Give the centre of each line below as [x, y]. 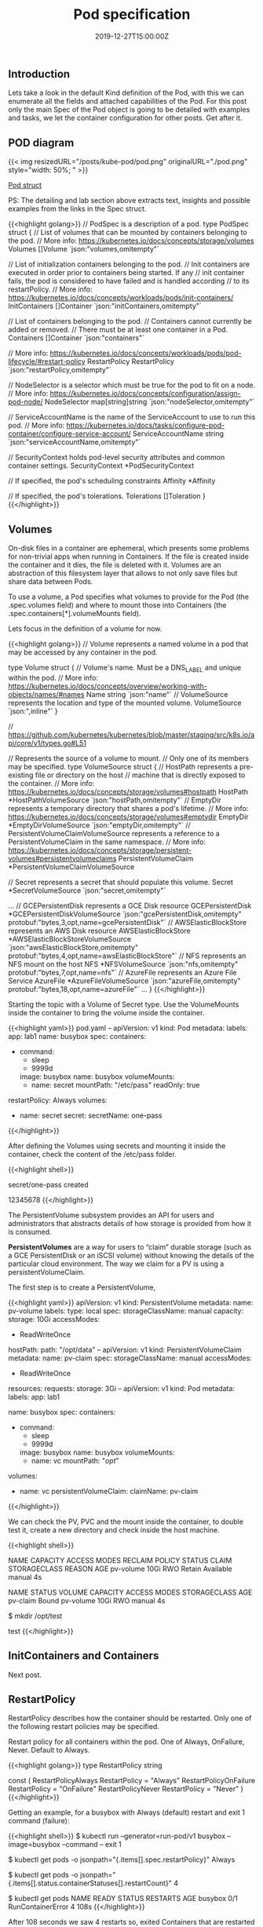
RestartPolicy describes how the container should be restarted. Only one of [130, 1718]
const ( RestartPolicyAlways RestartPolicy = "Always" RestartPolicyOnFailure [132, 1781]
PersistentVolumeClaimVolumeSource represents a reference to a [114, 833]
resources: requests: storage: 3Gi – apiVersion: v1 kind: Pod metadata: [122, 1388]
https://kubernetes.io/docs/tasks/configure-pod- [146, 425]
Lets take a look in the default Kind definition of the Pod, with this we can [126, 93]
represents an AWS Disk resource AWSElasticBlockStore [99, 930]
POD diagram [41, 143]
